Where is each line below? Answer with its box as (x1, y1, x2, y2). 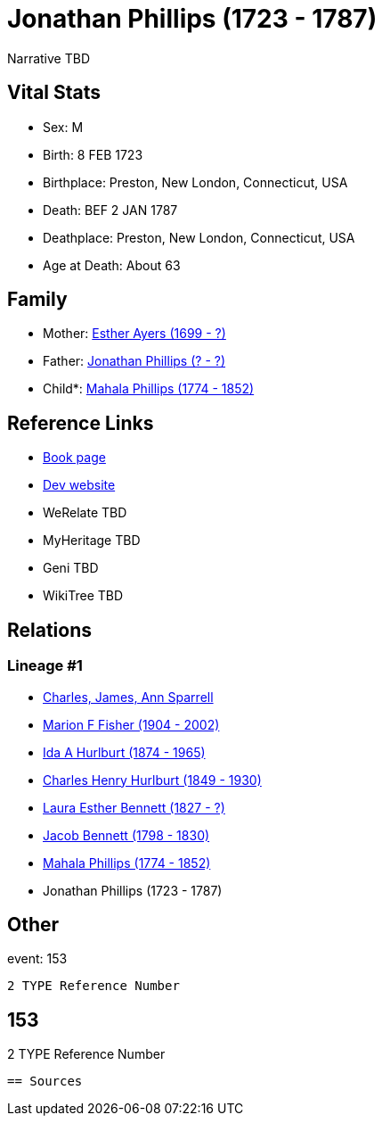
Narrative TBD (7, 50, 90, 66)
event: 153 (7, 951, 68, 967)
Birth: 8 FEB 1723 (43, 146, 143, 162)
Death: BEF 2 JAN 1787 (43, 202, 178, 218)
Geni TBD (43, 560, 99, 576)
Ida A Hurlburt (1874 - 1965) (43, 744, 206, 760)
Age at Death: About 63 (43, 257, 181, 273)
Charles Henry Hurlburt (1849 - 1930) (43, 772, 262, 788)
